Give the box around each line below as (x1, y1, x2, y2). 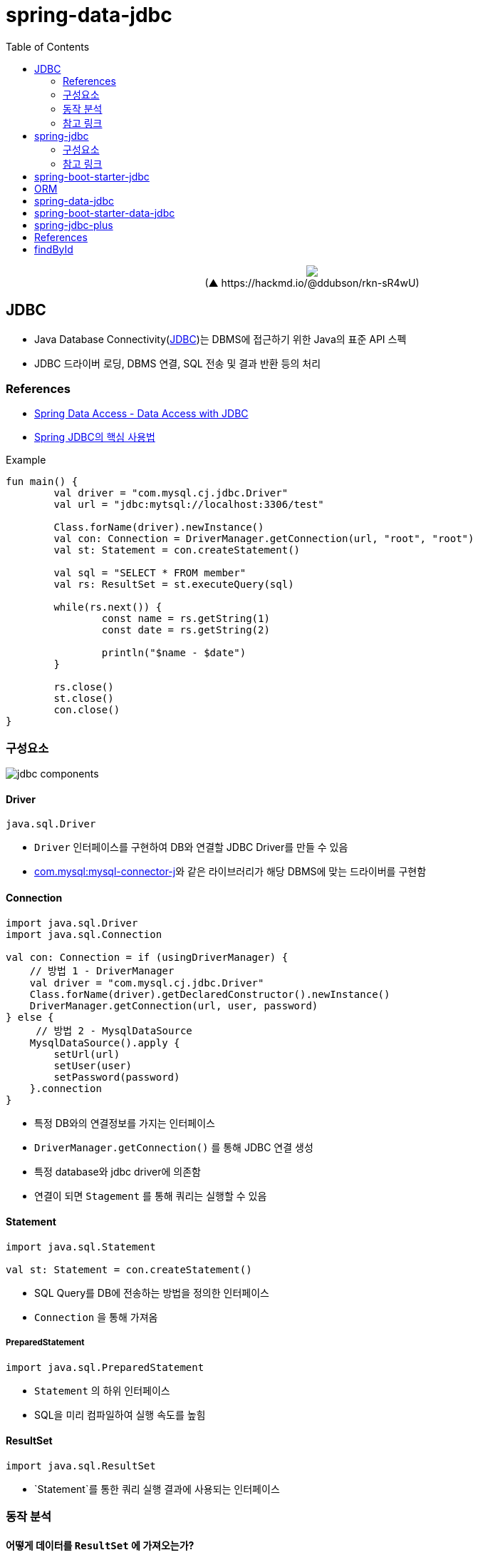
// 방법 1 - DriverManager (29, 964, 175, 977)
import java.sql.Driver (6, 917, 138, 929)
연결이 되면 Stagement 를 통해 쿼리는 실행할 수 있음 (34, 1189, 267, 1202)
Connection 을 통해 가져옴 (34, 1310, 158, 1323)
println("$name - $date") (101, 647, 246, 659)
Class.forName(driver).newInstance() (53, 521, 264, 534)
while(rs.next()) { (53, 601, 162, 613)
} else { (6, 1011, 54, 1023)
